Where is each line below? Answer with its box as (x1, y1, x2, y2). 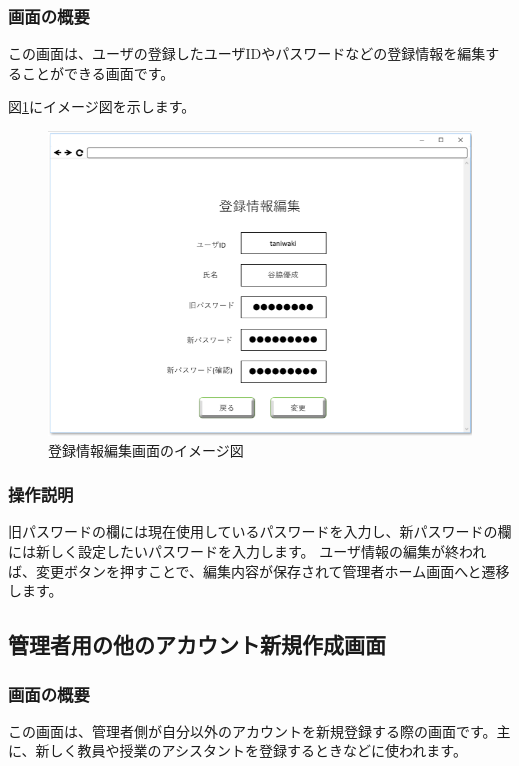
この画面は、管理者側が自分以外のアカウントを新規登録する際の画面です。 (8, 720, 497, 741)
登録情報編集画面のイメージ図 (48, 439, 244, 460)
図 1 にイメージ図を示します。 (8, 96, 196, 117)
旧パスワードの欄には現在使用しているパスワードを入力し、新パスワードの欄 (8, 521, 512, 542)
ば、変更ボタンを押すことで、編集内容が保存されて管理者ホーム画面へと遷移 (8, 560, 510, 581)
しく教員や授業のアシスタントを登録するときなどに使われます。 (49, 740, 467, 761)
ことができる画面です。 (21, 62, 175, 83)
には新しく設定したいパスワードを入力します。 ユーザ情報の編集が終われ (8, 541, 487, 562)
